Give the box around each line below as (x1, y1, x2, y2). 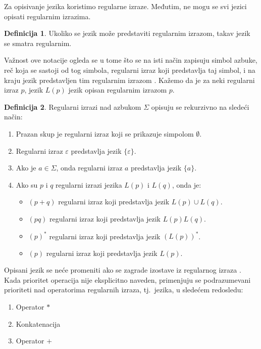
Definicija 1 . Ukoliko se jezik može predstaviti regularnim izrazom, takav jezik (4, 28, 250, 38)
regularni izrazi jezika (56, 179, 122, 190)
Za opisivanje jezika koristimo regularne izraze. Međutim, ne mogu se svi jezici (4, 1, 247, 11)
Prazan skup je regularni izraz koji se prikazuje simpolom (16, 128, 194, 139)
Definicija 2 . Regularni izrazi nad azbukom (4, 101, 141, 112)
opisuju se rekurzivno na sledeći (151, 101, 249, 112)
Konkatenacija (16, 318, 61, 329)
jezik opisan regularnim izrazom (68, 84, 167, 95)
